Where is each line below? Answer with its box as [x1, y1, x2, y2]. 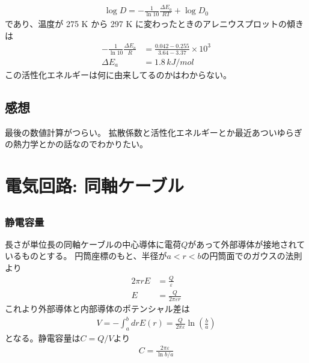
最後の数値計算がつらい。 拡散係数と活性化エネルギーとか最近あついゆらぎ [5, 126, 302, 138]
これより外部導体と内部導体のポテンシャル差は [5, 302, 190, 314]
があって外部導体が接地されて [188, 237, 305, 250]
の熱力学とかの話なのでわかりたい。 [5, 138, 148, 150]
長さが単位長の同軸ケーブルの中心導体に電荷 [5, 237, 182, 250]
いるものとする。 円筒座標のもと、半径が [5, 249, 167, 262]
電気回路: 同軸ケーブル [5, 172, 184, 197]
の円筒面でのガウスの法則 [201, 249, 302, 262]
